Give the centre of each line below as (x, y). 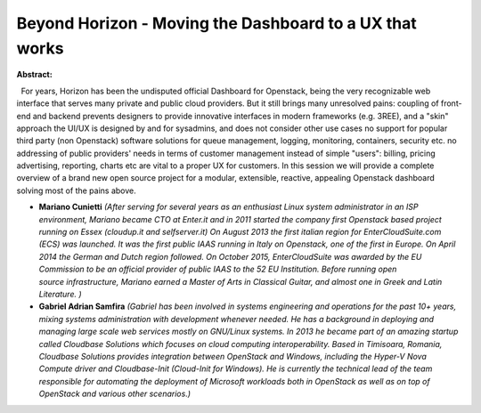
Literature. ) (60, 294)
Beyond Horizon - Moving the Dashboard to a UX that (217, 23)
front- (452, 103)
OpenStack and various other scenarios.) (115, 394)
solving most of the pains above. (77, 190)
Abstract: (34, 75)
